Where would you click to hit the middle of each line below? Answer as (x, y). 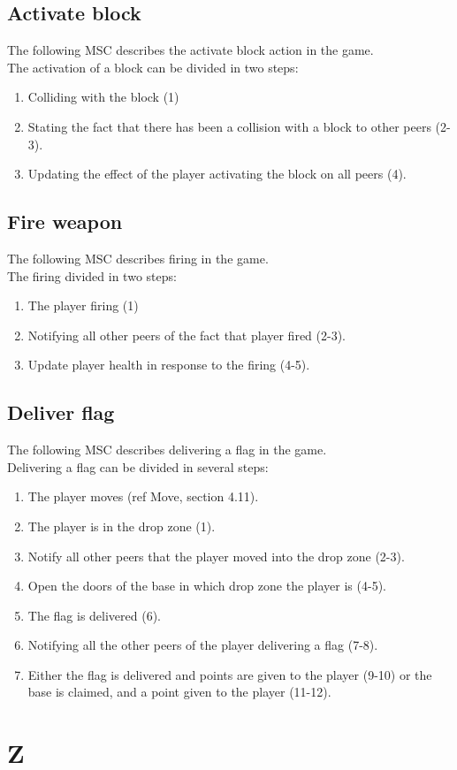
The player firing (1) (83, 305)
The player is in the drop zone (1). (122, 526)
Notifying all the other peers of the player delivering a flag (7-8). (203, 645)
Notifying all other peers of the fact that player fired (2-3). (187, 335)
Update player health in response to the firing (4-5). (169, 365)
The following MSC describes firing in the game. (138, 258)
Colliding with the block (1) (103, 97)
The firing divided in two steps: (92, 275)
